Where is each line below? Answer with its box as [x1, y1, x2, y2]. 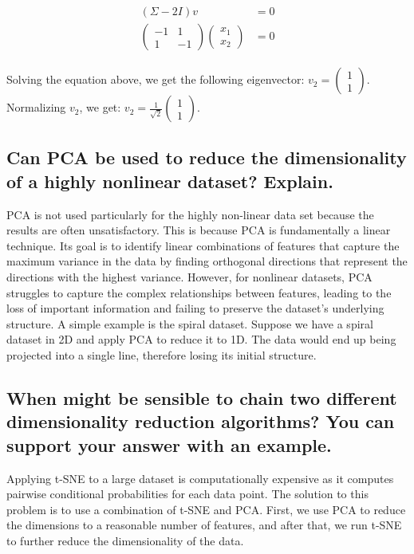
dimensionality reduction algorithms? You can [6, 409, 395, 434]
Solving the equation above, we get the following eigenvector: [6, 71, 305, 88]
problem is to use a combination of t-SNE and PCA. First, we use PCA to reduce [6, 501, 406, 517]
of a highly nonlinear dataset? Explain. [6, 168, 333, 193]
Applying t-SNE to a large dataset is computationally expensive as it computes [6, 470, 394, 486]
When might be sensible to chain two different [6, 386, 397, 411]
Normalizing [6, 99, 66, 116]
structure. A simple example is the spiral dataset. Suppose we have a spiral [6, 315, 373, 332]
